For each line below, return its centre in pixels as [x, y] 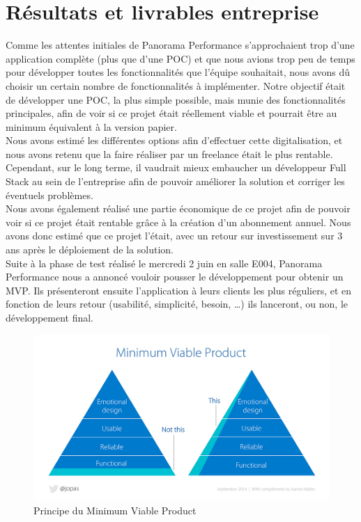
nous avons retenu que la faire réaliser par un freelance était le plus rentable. [169, 153]
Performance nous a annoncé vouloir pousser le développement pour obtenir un [175, 277]
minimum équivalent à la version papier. [91, 126]
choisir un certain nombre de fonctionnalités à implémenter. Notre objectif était [176, 85]
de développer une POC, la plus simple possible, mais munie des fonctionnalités [176, 99]
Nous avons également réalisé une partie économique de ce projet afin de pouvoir [178, 208]
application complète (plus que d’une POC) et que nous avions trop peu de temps [180, 58]
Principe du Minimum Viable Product [115, 510]
